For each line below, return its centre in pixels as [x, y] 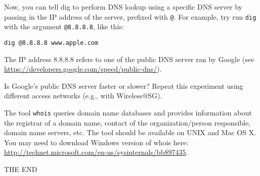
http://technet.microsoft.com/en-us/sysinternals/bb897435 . [96, 152]
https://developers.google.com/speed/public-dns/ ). [83, 69]
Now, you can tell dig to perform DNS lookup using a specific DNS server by [123, 7]
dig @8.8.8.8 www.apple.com [51, 43]
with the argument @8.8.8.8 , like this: [64, 26]
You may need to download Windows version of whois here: [96, 142]
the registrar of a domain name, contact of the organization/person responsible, [127, 122]
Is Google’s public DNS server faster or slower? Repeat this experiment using [124, 85]
